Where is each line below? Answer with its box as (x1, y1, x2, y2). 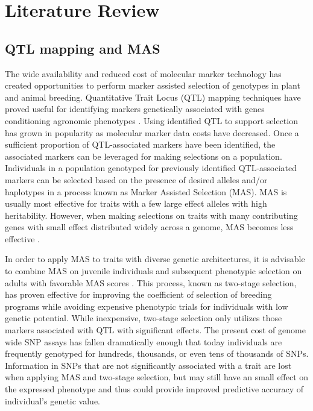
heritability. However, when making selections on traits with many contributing (5, 209, 298, 221)
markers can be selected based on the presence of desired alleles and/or (5, 173, 268, 186)
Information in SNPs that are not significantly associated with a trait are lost (5, 359, 292, 371)
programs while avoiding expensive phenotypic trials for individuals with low (5, 300, 288, 312)
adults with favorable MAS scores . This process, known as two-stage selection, (5, 276, 297, 289)
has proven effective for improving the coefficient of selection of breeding (5, 288, 272, 301)
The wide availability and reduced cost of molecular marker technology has (5, 67, 282, 80)
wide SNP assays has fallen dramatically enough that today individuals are (5, 335, 282, 348)
